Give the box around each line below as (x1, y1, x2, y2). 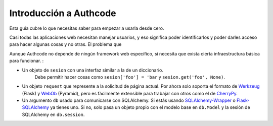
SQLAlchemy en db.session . (22, 111, 85, 117)
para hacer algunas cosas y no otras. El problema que (9, 41, 122, 47)
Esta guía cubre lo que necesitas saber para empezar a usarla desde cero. (9, 25, 164, 31)
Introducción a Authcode (9, 8, 116, 19)
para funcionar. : (9, 58, 44, 64)
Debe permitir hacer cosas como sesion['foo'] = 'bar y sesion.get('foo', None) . (34, 74, 225, 80)
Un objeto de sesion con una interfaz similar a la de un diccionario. (22, 67, 164, 73)
